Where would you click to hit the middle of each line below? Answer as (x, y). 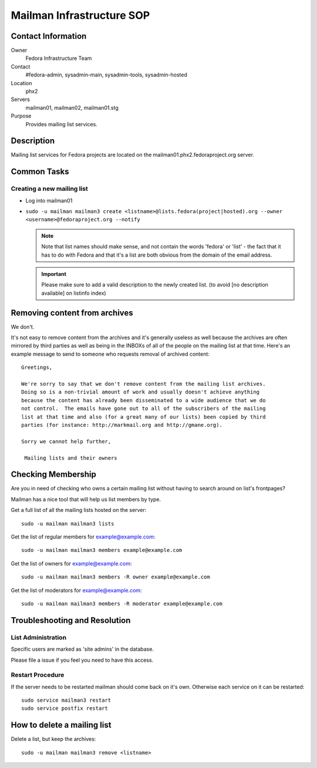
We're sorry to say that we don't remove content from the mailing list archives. (144, 384)
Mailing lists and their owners (71, 458)
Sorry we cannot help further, (66, 441)
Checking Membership (53, 475)
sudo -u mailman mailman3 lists (68, 523)
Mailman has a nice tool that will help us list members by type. (86, 499)
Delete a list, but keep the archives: (53, 739)
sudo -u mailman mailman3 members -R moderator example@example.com (122, 604)
